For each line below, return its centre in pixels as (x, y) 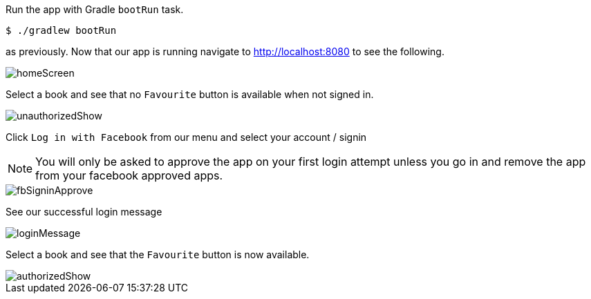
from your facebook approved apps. (129, 175)
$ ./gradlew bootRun (61, 30)
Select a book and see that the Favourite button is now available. (158, 254)
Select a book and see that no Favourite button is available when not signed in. (190, 94)
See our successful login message (84, 212)
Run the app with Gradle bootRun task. (95, 9)
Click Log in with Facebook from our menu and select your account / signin (186, 137)
